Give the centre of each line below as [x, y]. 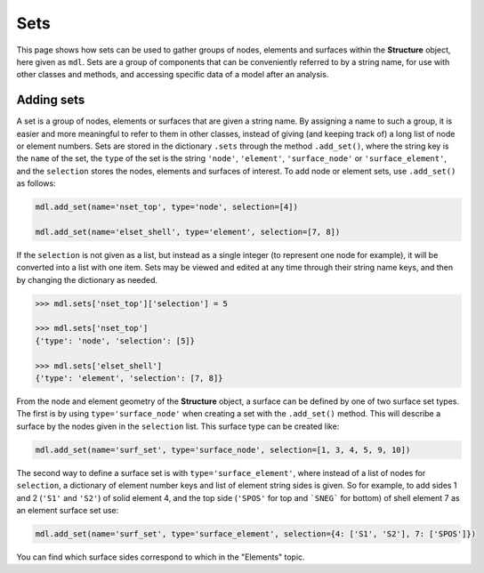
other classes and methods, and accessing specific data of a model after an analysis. [173, 75]
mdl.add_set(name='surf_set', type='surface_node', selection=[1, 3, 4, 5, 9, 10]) [223, 450]
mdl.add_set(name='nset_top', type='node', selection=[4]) [166, 207]
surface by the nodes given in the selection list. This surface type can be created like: [178, 426]
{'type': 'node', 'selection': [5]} [115, 341]
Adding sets [51, 100]
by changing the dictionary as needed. [87, 279]
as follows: [36, 183]
